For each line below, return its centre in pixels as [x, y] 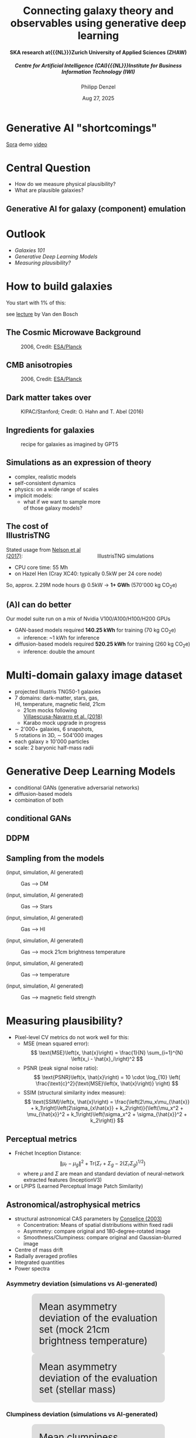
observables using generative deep [98, 23]
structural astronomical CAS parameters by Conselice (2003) [88, 1219]
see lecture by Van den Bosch [42, 314]
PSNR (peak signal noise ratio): [61, 1068]
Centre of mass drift [39, 1250]
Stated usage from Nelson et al [43, 550]
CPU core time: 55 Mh [41, 567]
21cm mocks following [50, 710]
